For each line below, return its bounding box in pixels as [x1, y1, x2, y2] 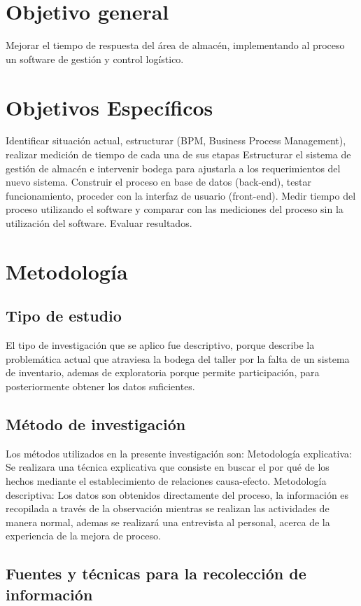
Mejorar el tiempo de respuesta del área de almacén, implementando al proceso [6, 38, 345, 53]
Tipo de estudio [6, 305, 122, 326]
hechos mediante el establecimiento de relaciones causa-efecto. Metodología [6, 473, 327, 488]
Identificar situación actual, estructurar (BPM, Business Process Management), [6, 133, 346, 148]
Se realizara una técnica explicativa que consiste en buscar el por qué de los [6, 460, 330, 474]
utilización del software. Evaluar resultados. [6, 216, 192, 230]
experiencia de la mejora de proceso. [6, 528, 161, 543]
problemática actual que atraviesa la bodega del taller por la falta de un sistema [6, 351, 350, 366]
